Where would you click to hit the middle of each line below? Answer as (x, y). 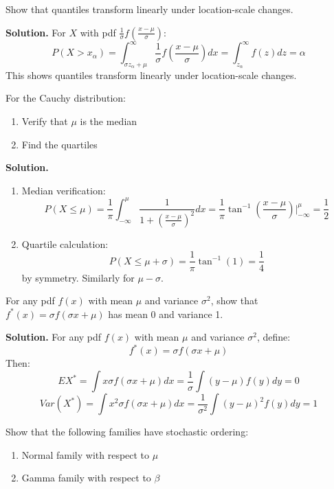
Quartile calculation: (65, 243)
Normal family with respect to (86, 454)
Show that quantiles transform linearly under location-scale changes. (149, 9)
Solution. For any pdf (54, 337)
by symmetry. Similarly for (78, 277)
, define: (274, 337)
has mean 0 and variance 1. (166, 314)
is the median (109, 121)
